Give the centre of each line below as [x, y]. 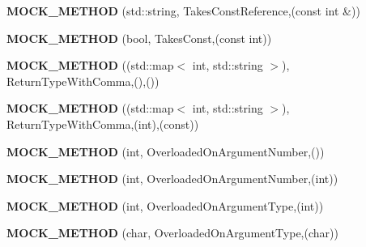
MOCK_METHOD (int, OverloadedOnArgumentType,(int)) [165, 205]
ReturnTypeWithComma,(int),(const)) [103, 123]
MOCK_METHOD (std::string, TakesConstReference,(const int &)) [183, 11]
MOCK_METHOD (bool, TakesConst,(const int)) [139, 38]
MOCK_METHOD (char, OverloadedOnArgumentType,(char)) [172, 233]
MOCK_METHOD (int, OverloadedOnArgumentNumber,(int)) [172, 179]
